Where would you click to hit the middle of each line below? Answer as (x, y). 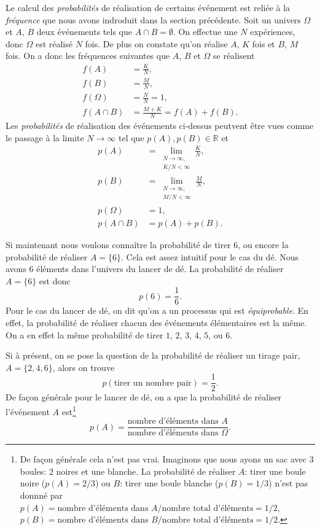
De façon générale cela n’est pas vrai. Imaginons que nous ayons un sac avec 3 (167, 459)
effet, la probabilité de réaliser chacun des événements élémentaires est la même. (156, 322)
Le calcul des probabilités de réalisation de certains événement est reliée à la (148, 7)
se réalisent (234, 56)
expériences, (273, 32)
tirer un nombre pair (153, 383)
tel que (131, 137)
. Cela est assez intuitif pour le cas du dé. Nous (210, 256)
